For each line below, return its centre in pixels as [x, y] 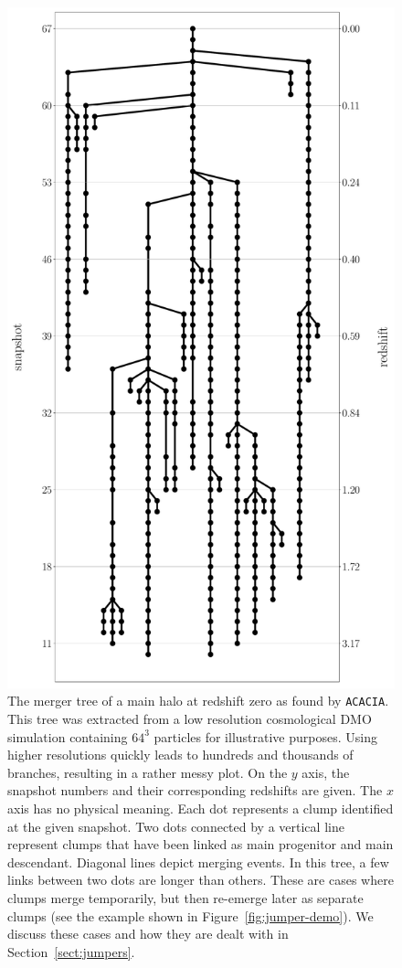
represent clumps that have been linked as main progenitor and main [201, 844]
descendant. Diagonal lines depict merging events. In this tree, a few [198, 862]
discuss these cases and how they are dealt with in [148, 934]
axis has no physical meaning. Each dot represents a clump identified [201, 808]
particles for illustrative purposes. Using [265, 736]
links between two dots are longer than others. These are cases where [201, 880]
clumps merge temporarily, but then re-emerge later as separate [185, 897]
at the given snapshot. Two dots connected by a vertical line [176, 826]
